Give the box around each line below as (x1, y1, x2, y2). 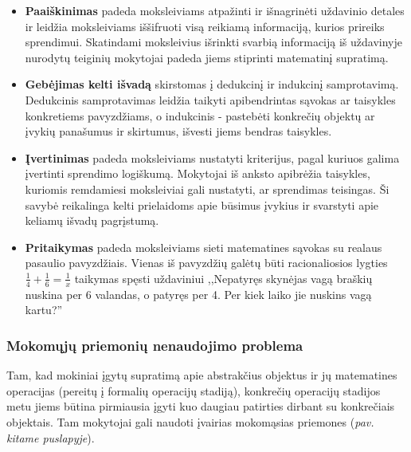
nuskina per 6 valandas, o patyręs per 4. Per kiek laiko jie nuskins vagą (25, 285, 372, 302)
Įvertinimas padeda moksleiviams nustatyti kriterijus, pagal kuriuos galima (25, 149, 400, 166)
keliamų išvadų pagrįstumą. (25, 212, 159, 229)
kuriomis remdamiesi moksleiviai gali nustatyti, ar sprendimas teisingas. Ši (25, 180, 389, 197)
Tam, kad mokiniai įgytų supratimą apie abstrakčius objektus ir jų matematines (6, 367, 397, 383)
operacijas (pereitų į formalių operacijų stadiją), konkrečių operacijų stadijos (6, 382, 381, 399)
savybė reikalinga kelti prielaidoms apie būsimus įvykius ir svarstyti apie (25, 196, 379, 213)
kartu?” (25, 301, 63, 318)
